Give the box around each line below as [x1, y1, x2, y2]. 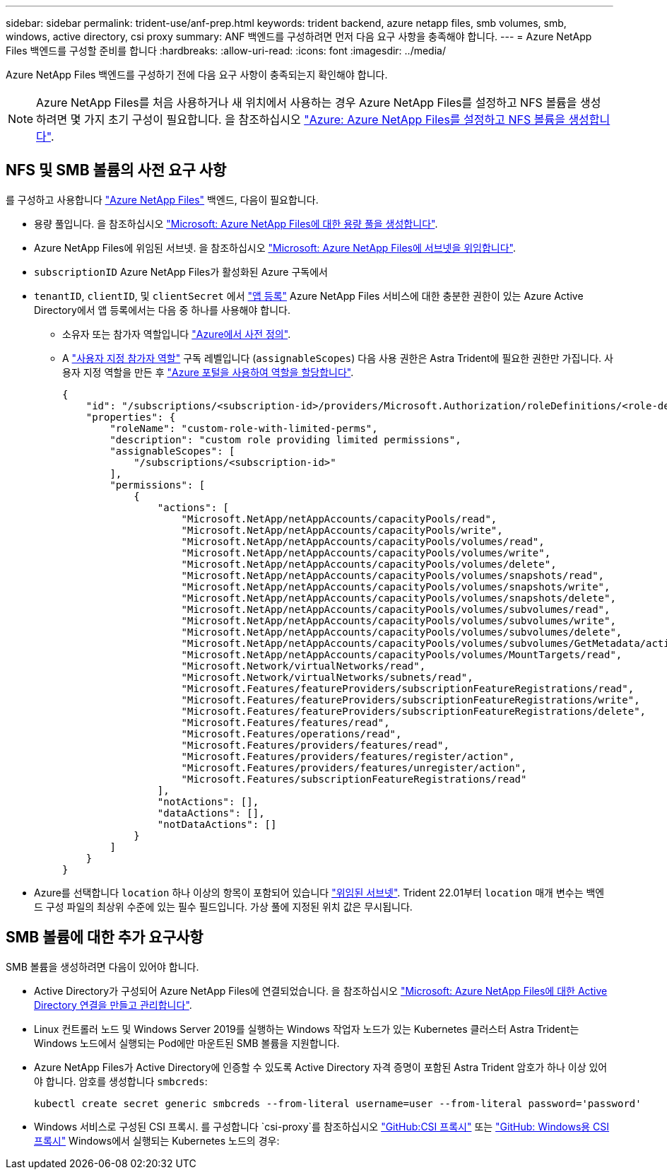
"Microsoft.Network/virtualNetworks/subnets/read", [181, 671, 473, 683]
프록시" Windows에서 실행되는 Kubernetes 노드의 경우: [34, 1134, 280, 1147]
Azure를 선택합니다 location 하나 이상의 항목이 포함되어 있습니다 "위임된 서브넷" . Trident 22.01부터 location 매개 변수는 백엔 [34, 886, 605, 899]
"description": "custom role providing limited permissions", [110, 433, 461, 445]
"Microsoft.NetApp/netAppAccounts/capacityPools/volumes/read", [181, 535, 545, 547]
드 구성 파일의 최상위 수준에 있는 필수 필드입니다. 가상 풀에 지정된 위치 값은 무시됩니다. [34, 900, 413, 913]
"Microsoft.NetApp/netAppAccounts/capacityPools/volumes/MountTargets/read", [181, 648, 622, 660]
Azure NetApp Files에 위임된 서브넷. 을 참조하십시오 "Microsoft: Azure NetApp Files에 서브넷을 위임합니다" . [34, 241, 517, 254]
